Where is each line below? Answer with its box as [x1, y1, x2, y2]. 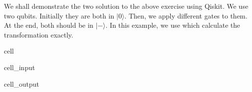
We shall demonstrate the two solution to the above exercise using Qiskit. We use [4, 1, 249, 11]
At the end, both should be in [4, 20, 93, 30]
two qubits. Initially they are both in [4, 10, 115, 20]
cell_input [4, 62, 35, 72]
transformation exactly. [4, 29, 73, 39]
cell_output [4, 78, 39, 89]
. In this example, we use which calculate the [105, 20, 240, 30]
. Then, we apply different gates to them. [124, 10, 248, 20]
